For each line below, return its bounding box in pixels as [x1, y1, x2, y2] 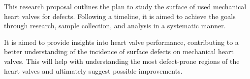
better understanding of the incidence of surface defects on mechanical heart [4, 46, 234, 57]
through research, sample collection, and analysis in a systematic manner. [4, 20, 226, 31]
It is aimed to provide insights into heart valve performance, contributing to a [4, 37, 239, 47]
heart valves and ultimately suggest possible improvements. [4, 65, 183, 76]
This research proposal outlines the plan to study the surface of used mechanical [4, 1, 247, 11]
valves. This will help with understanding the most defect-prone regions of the [4, 56, 240, 66]
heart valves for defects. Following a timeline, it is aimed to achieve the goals [4, 11, 236, 21]
